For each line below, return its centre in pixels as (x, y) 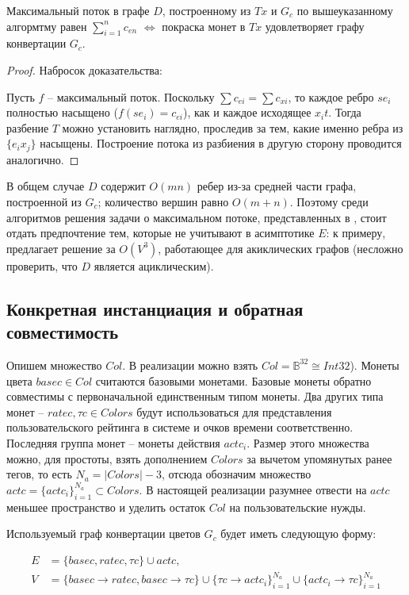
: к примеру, (356, 233)
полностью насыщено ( (62, 112)
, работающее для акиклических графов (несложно (281, 248)
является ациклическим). (154, 265)
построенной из (44, 202)
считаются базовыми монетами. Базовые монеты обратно (233, 380)
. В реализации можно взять (190, 365)
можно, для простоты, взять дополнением (107, 458)
